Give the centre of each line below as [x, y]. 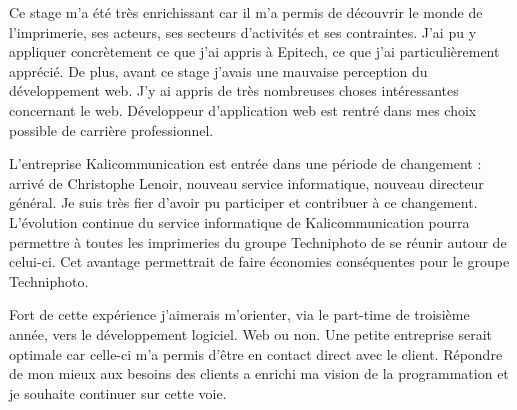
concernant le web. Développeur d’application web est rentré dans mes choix [243, 109]
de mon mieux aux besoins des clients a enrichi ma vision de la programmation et [259, 373]
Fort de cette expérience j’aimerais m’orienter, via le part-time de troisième [239, 314]
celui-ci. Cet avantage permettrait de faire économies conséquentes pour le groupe [259, 261]
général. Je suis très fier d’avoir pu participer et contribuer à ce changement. [243, 202]
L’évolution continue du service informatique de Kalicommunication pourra [239, 221]
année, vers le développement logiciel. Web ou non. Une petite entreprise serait [250, 333]
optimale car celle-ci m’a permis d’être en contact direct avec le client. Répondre [256, 353]
